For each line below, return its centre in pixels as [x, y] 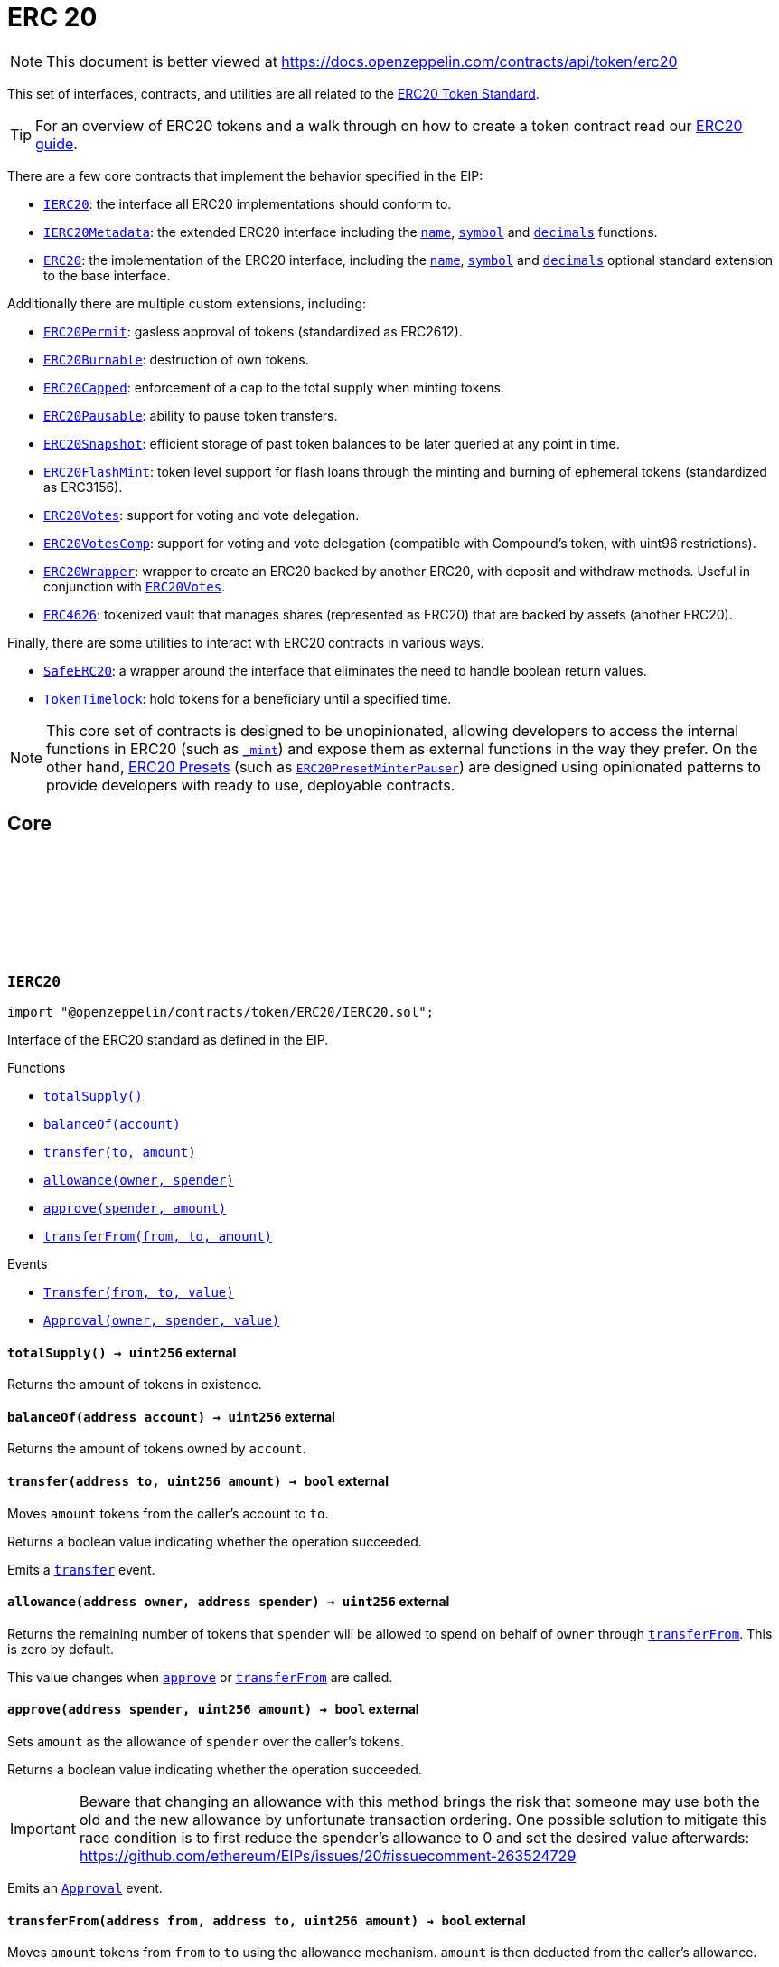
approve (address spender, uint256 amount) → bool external [213, 1709]
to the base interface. [107, 275]
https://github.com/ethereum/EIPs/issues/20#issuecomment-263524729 [328, 1856]
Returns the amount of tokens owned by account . [157, 1449]
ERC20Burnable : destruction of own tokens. [176, 359]
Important [43, 1829]
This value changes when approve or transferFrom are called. [200, 1677]
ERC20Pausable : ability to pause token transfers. [191, 415]
